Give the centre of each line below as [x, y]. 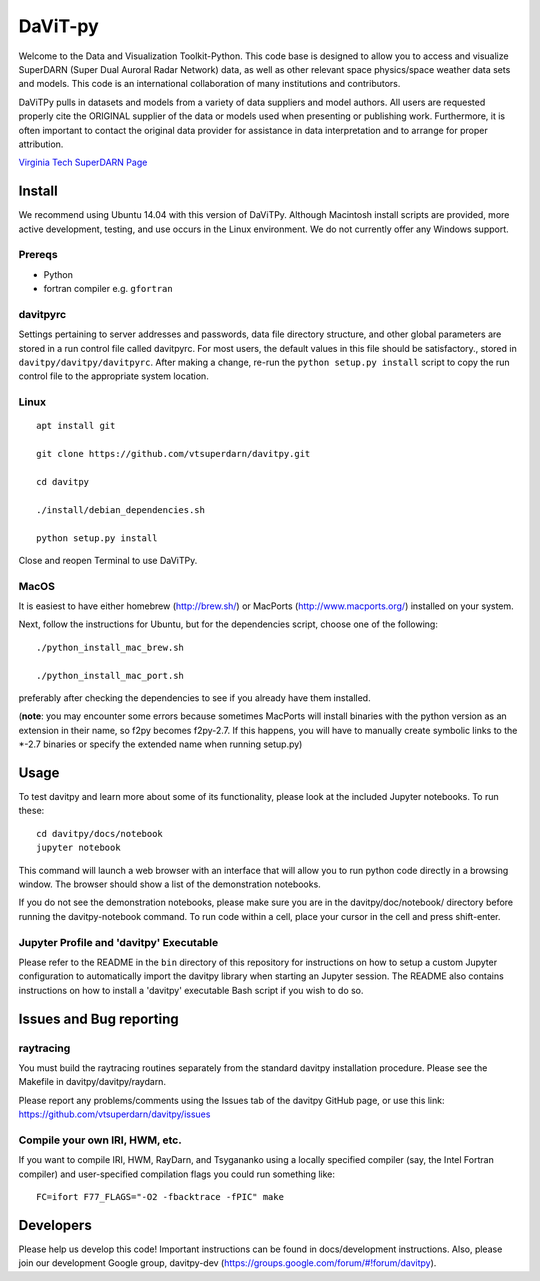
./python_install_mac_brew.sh [110, 647]
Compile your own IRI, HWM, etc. [100, 1140]
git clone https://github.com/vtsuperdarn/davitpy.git [173, 454]
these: [31, 811]
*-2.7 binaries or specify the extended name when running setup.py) [160, 744]
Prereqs [38, 255]
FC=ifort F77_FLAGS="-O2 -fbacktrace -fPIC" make [160, 1196]
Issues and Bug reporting [98, 1018]
